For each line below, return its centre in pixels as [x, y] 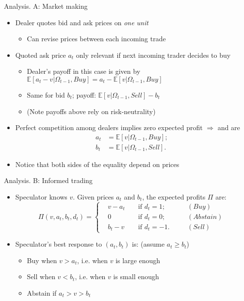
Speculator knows [41, 197]
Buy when [42, 260]
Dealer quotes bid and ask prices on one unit [82, 22]
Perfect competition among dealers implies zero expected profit [109, 127]
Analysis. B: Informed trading [48, 180]
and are [229, 127]
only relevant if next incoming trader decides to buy [153, 55]
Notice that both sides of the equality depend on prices [97, 164]
